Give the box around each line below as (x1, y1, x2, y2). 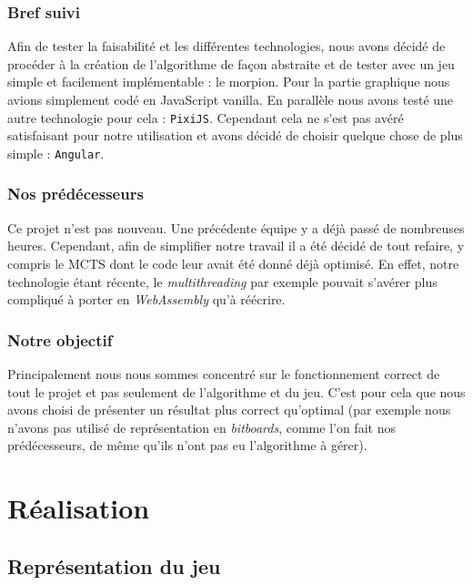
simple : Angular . (7, 143, 105, 162)
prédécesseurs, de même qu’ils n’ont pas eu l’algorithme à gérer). (7, 436, 367, 455)
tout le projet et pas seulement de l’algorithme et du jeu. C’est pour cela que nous (7, 382, 466, 401)
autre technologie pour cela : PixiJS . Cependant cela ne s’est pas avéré (7, 108, 404, 127)
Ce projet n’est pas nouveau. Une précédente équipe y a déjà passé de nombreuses (7, 218, 465, 237)
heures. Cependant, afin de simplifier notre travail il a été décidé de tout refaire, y (7, 236, 465, 255)
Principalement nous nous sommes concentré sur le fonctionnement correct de (7, 364, 440, 383)
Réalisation (7, 489, 150, 527)
